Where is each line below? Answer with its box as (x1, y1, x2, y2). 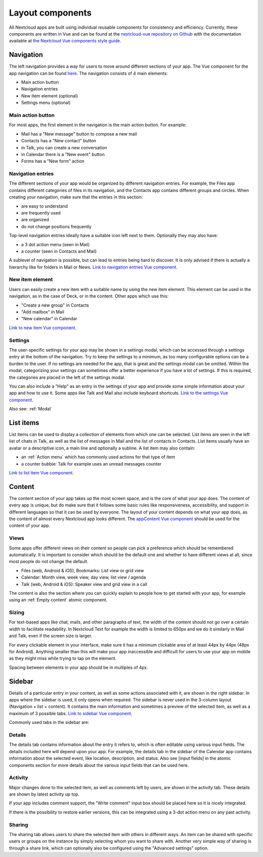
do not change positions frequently (21, 223, 92, 229)
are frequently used (21, 210, 61, 215)
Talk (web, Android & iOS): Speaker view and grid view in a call (21, 581, 148, 587)
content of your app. (9, 523, 51, 528)
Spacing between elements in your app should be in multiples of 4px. (9, 664, 148, 670)
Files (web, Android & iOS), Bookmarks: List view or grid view (21, 567, 144, 573)
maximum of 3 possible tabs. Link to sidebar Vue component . (9, 710, 132, 716)
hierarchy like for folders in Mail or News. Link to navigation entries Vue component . (9, 264, 178, 270)
